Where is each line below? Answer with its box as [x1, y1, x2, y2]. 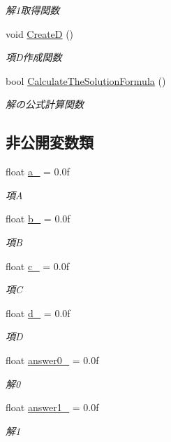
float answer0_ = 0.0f [6, 352, 99, 367]
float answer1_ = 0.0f [6, 400, 99, 415]
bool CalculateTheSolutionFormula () [6, 73, 166, 88]
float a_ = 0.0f [6, 164, 70, 179]
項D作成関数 [6, 50, 62, 65]
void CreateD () [6, 26, 74, 41]
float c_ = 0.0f [6, 258, 70, 273]
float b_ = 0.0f [6, 211, 70, 226]
